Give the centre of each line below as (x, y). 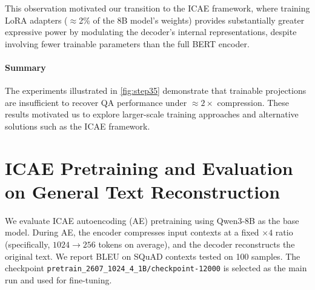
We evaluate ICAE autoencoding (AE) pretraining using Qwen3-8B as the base (152, 220)
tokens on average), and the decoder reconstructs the (197, 244)
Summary (25, 67)
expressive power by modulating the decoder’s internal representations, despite (151, 32)
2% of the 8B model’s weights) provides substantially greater (192, 20)
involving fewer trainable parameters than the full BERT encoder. (127, 43)
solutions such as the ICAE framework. (78, 126)
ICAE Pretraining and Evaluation (149, 167)
